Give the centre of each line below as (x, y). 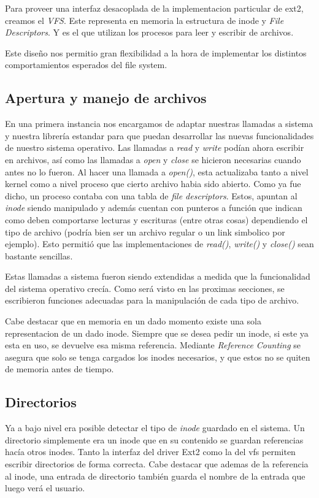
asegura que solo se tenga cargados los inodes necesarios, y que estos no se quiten (158, 357)
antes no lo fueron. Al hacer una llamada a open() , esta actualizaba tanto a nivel (157, 171)
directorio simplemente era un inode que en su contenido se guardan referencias (154, 439)
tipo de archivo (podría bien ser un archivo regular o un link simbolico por (145, 232)
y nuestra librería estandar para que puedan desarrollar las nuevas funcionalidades (159, 135)
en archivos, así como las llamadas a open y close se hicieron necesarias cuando (153, 159)
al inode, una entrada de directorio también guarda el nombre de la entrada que (155, 476)
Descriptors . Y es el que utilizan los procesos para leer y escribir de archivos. (149, 32)
